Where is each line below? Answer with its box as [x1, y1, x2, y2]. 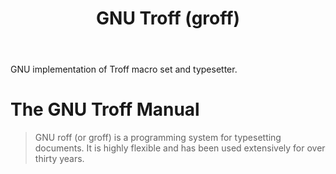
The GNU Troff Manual [10, 98, 200, 121]
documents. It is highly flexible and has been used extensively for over [34, 142, 326, 154]
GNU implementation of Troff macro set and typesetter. [10, 63, 238, 76]
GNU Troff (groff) [96, 7, 240, 30]
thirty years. [34, 153, 85, 165]
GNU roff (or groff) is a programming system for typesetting [34, 132, 282, 144]
